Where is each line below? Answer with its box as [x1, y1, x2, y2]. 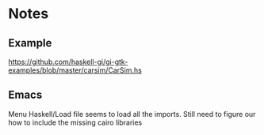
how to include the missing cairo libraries [8, 118, 143, 127]
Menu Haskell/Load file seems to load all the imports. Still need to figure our [8, 109, 256, 118]
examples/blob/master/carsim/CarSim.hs [8, 66, 143, 75]
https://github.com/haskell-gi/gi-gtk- [8, 57, 128, 66]
